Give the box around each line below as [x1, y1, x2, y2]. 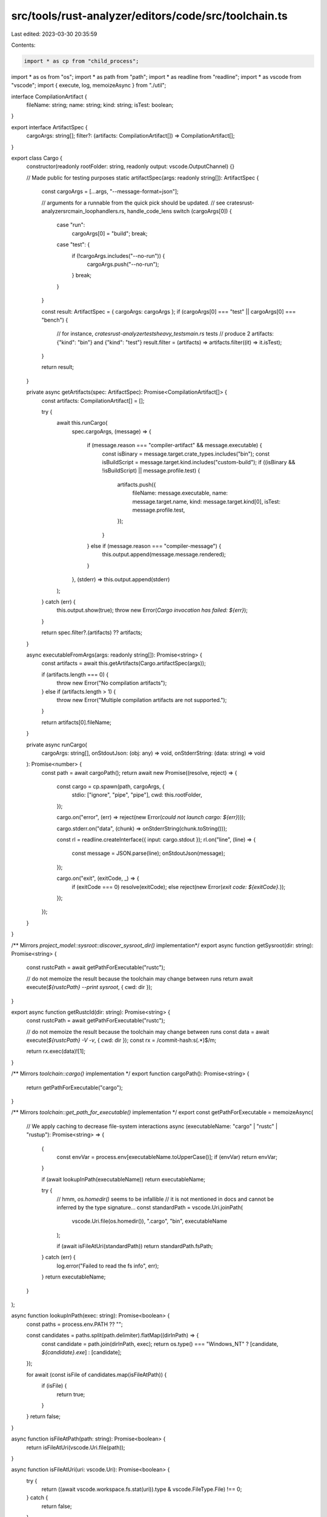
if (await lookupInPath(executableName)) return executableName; [41, 1175, 206, 1183]
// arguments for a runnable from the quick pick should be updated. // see [41, 199, 225, 206]
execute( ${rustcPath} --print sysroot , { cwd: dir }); [26, 984, 153, 991]
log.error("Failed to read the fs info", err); [56, 1262, 159, 1269]
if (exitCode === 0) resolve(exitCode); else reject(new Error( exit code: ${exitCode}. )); [71, 883, 286, 890]
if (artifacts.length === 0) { [41, 671, 109, 678]
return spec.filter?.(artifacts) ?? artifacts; [41, 629, 142, 637]
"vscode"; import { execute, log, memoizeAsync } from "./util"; [11, 82, 167, 89]
